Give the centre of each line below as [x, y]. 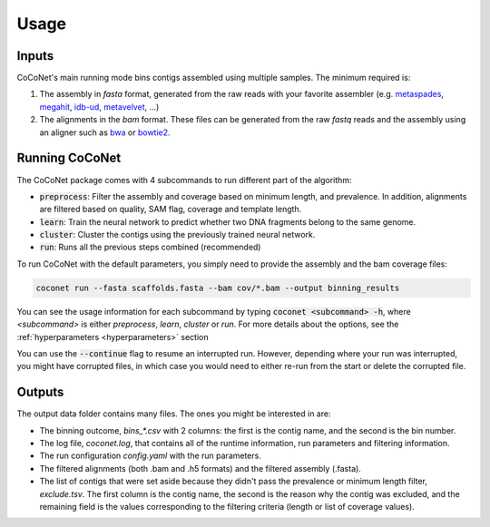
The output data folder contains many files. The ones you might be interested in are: [174, 414]
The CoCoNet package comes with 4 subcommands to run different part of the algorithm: [184, 180]
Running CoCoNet [69, 158]
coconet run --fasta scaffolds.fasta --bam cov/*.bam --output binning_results [218, 288]
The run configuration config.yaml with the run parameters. [151, 456]
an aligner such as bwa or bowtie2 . [105, 132]
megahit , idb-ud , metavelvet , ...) [99, 107]
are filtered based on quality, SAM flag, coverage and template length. [171, 210]
